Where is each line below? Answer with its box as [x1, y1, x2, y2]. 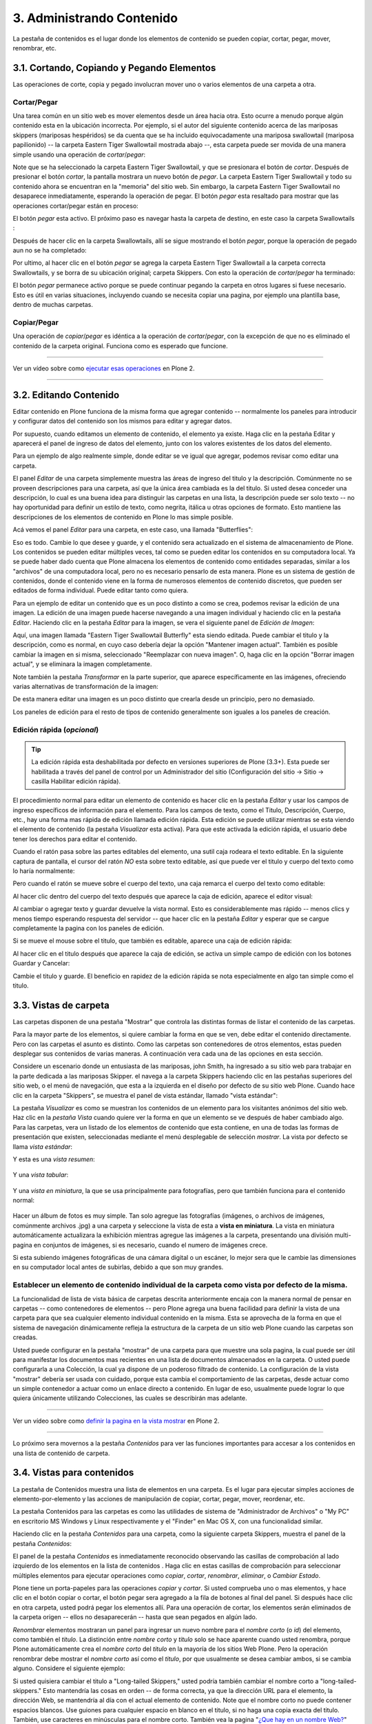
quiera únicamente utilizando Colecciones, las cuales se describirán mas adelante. [12, 1394, 247, 1403]
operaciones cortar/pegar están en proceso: [12, 201, 139, 210]
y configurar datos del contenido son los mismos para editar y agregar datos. [12, 417, 232, 425]
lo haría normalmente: [12, 867, 75, 875]
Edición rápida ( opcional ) [12, 725, 99, 734]
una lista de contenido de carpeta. [12, 1449, 110, 1457]
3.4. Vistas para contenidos [12, 1467, 134, 1479]
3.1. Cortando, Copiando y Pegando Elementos [12, 62, 216, 74]
